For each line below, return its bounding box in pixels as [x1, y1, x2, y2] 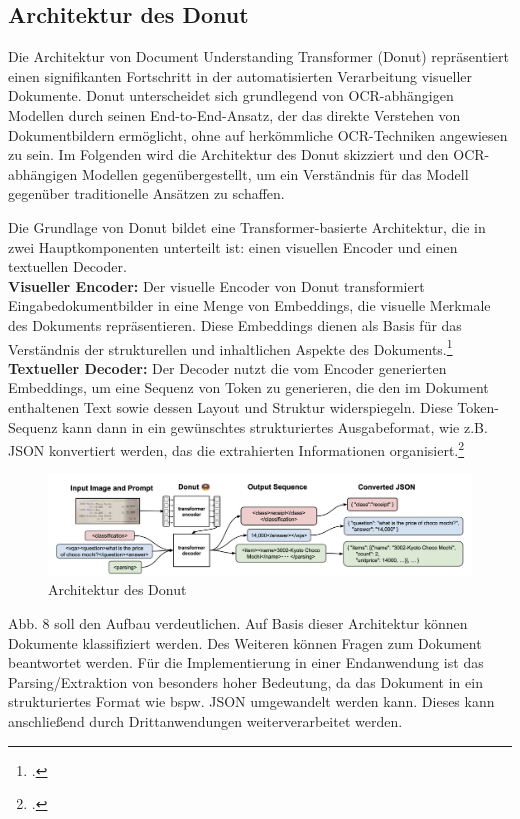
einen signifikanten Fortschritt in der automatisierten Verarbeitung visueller [8, 65, 473, 86]
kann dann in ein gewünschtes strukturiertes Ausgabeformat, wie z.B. [62, 416, 488, 437]
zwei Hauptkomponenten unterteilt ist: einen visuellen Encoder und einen [8, 236, 458, 257]
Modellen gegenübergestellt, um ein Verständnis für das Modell [81, 163, 469, 184]
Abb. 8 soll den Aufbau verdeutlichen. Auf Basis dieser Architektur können [8, 613, 468, 634]
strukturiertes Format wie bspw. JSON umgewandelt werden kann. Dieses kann [8, 691, 495, 712]
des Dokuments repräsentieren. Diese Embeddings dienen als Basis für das [8, 314, 462, 335]
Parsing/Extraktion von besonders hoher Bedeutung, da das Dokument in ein [8, 671, 483, 692]
